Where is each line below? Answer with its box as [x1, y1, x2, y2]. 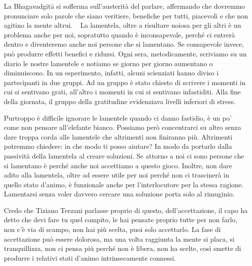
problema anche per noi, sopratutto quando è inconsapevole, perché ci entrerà [4, 29, 235, 39]
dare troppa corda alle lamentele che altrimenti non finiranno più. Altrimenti [4, 131, 233, 142]
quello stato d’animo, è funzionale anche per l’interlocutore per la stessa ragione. [4, 179, 244, 189]
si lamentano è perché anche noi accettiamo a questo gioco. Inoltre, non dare [4, 160, 232, 170]
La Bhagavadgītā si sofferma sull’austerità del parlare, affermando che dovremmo [4, 1, 245, 11]
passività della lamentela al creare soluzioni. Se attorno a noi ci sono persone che [4, 150, 244, 160]
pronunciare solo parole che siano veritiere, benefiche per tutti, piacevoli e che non [4, 10, 248, 20]
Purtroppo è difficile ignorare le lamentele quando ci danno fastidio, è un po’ [4, 112, 232, 123]
